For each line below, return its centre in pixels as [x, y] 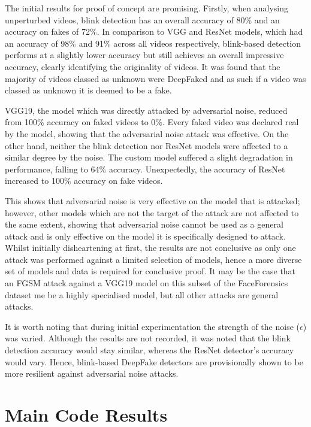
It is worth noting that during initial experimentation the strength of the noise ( [152, 326]
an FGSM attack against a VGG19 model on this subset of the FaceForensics [147, 283]
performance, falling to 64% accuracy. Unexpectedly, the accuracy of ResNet [145, 169]
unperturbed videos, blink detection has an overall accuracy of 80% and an [142, 19]
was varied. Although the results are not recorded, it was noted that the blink [148, 338]
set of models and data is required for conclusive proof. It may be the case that [150, 271]
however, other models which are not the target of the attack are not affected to [152, 212]
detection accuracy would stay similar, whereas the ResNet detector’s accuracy [150, 350]
